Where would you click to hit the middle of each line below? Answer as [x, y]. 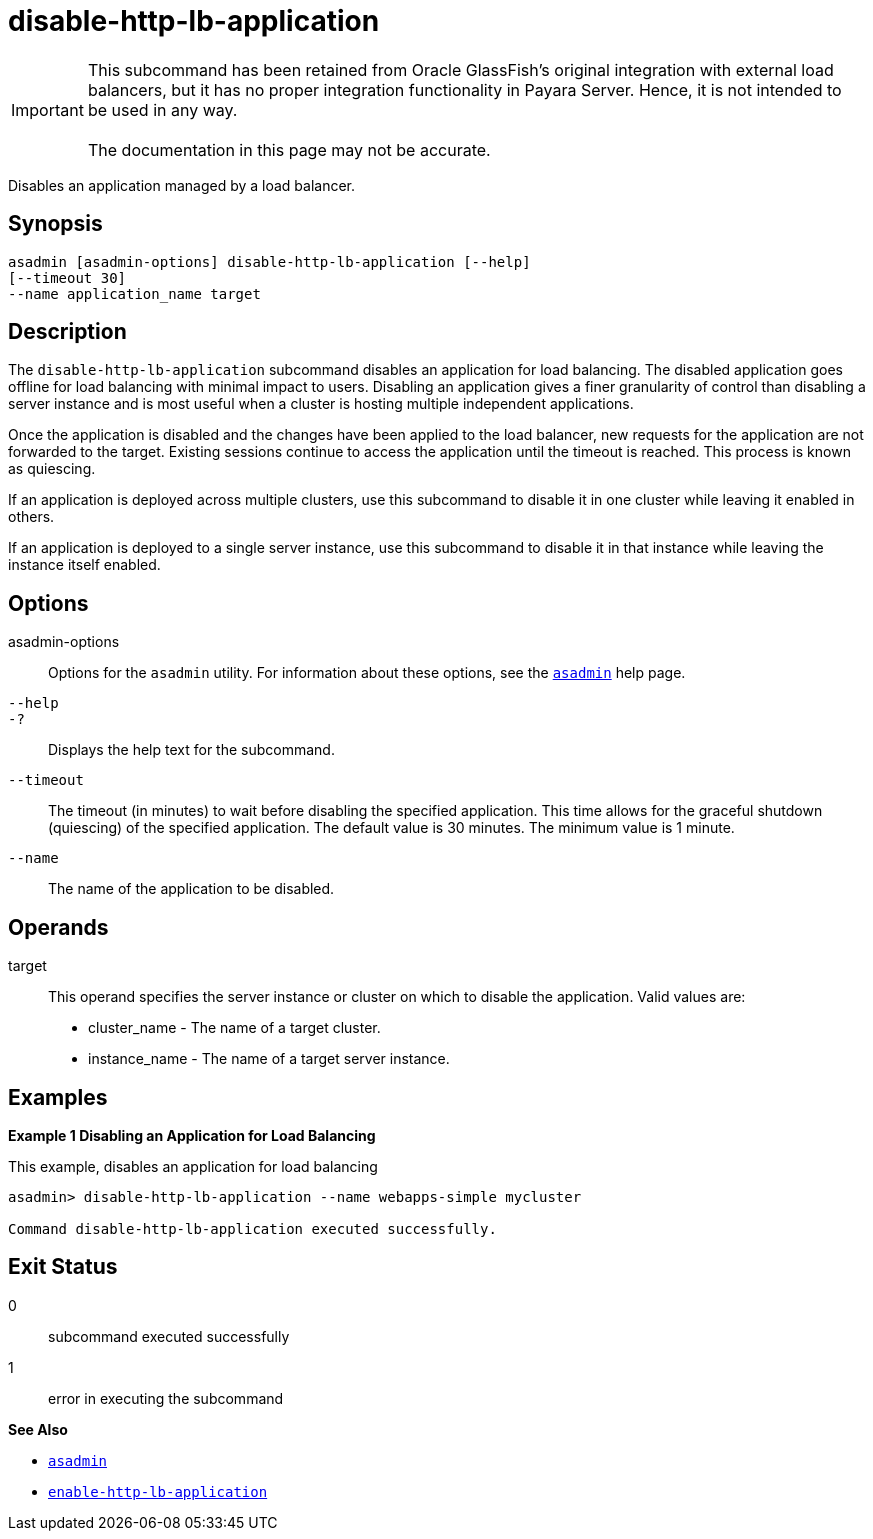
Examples [58, 1097]
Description [67, 332]
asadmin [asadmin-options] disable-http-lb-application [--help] [269, 261]
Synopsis [55, 224]
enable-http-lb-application [158, 1491]
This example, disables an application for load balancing [193, 1166]
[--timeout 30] [67, 277]
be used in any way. [162, 109]
